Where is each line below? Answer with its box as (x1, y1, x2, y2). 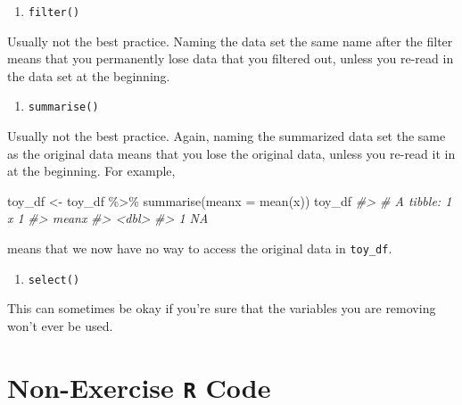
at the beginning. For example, (7, 161, 176, 180)
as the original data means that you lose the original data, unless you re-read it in (7, 144, 456, 162)
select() (28, 273, 80, 286)
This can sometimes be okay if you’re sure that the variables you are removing (7, 299, 436, 318)
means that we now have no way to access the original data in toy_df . (7, 239, 392, 258)
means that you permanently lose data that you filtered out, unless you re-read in (7, 49, 454, 68)
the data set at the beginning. (7, 66, 170, 85)
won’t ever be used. (7, 316, 113, 335)
